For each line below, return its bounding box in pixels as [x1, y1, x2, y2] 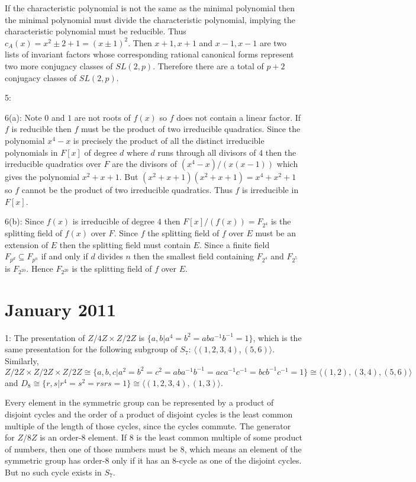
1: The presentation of [5, 331, 85, 343]
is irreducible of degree [72, 215, 155, 227]
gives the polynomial [5, 171, 80, 183]
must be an [255, 227, 296, 239]
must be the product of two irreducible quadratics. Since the [80, 123, 301, 135]
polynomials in [5, 146, 58, 158]
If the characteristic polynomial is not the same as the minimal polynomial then [5, 2, 295, 14]
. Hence [26, 262, 53, 274]
